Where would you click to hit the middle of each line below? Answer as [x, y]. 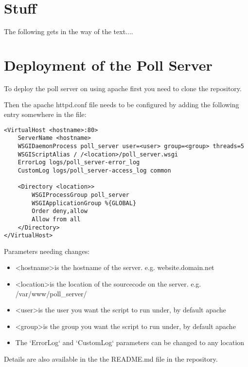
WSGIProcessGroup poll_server [80, 195]
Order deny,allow [60, 211]
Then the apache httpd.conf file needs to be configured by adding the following [122, 105]
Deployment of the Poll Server [108, 65]
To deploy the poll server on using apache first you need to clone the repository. [123, 88]
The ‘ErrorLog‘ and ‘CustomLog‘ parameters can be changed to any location [130, 342]
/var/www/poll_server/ [51, 293]
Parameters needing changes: [47, 251]
